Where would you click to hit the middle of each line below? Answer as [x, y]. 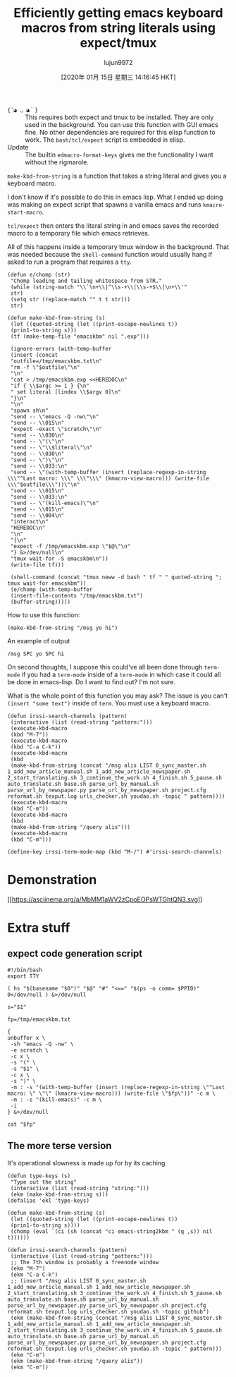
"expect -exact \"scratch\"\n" [56, 429]
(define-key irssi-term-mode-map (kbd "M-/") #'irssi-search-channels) [114, 851]
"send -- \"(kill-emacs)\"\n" [55, 503]
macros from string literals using [118, 28]
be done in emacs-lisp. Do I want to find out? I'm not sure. [92, 681]
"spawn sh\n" [30, 411]
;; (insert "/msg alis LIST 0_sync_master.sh [78, 1281]
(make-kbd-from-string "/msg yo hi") [63, 628]
